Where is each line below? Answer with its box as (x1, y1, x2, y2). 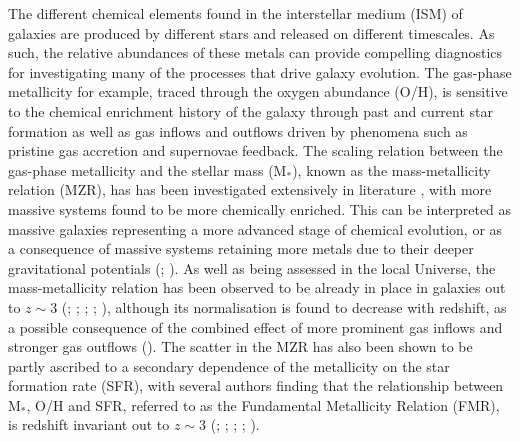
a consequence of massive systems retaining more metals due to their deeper (8, 238, 474, 259)
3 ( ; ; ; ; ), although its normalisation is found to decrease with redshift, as (50, 296, 507, 317)
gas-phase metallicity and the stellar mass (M (8, 159, 287, 180)
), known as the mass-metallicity (292, 159, 491, 180)
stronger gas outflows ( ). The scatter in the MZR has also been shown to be (8, 336, 473, 357)
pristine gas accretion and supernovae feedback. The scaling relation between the (8, 140, 503, 161)
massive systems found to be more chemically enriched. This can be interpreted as (8, 198, 512, 219)
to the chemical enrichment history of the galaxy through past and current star (8, 100, 494, 121)
